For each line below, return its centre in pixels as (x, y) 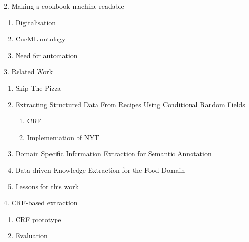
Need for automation (46, 55)
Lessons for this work (47, 186)
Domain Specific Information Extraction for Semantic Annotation (113, 153)
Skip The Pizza (38, 88)
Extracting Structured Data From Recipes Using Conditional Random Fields (130, 104)
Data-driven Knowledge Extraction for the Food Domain (100, 170)
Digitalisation (36, 22)
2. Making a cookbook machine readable (64, 6)
